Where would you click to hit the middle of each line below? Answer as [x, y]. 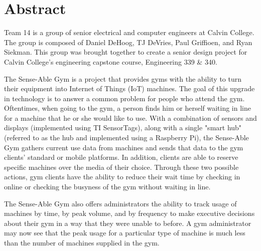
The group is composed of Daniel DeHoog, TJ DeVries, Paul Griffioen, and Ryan [128, 42]
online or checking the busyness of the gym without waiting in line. [107, 187]
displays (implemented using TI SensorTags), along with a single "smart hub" [123, 128]
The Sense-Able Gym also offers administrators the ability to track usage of [120, 203]
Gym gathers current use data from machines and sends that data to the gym [124, 147]
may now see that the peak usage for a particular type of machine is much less [125, 233]
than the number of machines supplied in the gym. [82, 242]
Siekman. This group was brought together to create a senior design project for [126, 52]
